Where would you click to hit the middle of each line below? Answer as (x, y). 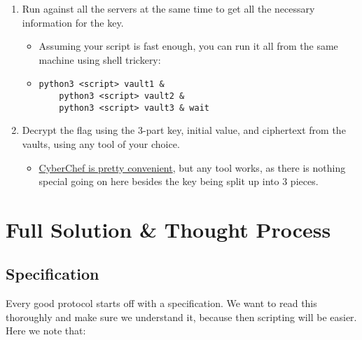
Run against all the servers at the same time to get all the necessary (168, 8)
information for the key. (73, 22)
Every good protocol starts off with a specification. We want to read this (161, 303)
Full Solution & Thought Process (168, 229)
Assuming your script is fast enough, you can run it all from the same (188, 46)
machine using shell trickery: (100, 59)
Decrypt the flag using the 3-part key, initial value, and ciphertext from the (184, 130)
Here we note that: (46, 331)
